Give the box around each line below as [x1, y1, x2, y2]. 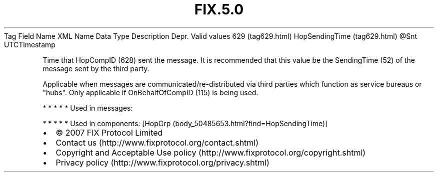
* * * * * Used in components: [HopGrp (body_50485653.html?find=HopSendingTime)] [42, 119, 328, 128]
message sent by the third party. [42, 64, 149, 73]
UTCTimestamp [4, 40, 55, 49]
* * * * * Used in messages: [42, 103, 133, 112]
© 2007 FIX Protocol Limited [55, 127, 163, 138]
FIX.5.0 [194, 1, 244, 18]
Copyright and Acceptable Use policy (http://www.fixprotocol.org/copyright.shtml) [55, 147, 366, 158]
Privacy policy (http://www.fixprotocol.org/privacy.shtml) [55, 157, 269, 168]
